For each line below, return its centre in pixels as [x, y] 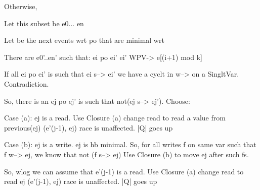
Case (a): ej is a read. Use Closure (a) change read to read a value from [115, 118]
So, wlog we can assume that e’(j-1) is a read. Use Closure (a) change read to [124, 171]
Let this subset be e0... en [44, 23]
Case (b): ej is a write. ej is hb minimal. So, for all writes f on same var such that [130, 144]
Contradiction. [27, 83]
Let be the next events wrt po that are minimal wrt [84, 40]
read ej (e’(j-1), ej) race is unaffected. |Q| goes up [81, 181]
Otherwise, [21, 6]
